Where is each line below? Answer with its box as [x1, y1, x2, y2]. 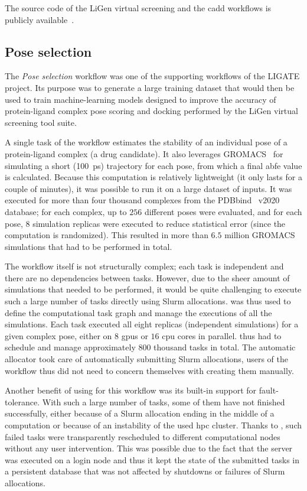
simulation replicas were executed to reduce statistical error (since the [32, 217, 286, 229]
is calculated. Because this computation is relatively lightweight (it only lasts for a [5, 171, 302, 183]
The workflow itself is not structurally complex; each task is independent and [5, 260, 284, 272]
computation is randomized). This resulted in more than [5, 229, 208, 241]
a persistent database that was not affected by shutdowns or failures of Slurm [5, 465, 285, 477]
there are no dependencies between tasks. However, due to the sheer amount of [5, 271, 290, 284]
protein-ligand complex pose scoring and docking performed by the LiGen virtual [5, 105, 298, 117]
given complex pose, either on [5, 329, 112, 342]
